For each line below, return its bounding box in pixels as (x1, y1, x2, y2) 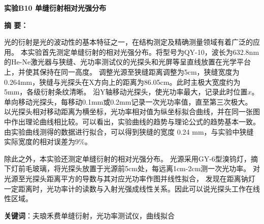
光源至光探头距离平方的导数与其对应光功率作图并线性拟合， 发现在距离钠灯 (4, 173, 255, 183)
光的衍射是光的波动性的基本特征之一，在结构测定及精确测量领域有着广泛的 (4, 37, 253, 47)
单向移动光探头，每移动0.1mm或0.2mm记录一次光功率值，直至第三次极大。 (4, 96, 252, 107)
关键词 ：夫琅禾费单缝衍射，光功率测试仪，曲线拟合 (4, 210, 175, 220)
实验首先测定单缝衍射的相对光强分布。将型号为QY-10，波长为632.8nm (27, 46, 259, 57)
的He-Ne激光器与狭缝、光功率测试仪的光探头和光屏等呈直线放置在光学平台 (4, 56, 251, 67)
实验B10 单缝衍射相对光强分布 (4, 3, 106, 13)
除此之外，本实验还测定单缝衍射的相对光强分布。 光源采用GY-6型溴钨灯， (4, 153, 251, 164)
